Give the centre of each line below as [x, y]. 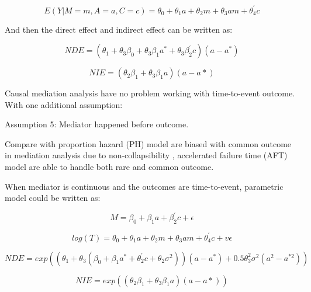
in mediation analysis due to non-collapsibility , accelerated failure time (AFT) [146, 155]
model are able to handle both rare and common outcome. [109, 167]
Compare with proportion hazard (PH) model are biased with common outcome [148, 143]
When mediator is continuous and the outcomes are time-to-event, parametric [144, 186]
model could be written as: [53, 198]
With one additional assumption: [64, 104]
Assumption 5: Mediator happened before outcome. [97, 124]
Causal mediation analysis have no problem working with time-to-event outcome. [150, 93]
